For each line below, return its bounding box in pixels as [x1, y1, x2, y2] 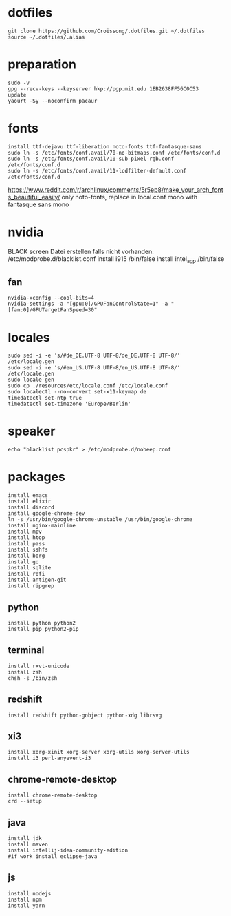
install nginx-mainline [8, 523, 76, 529]
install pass [8, 540, 45, 547]
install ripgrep [8, 583, 54, 589]
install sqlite [8, 565, 52, 572]
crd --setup [8, 798, 42, 805]
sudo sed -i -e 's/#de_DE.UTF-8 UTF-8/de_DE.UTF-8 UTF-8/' [8, 352, 181, 360]
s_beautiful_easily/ [8, 193, 60, 201]
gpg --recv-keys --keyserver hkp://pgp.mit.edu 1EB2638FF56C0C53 [8, 85, 199, 92]
